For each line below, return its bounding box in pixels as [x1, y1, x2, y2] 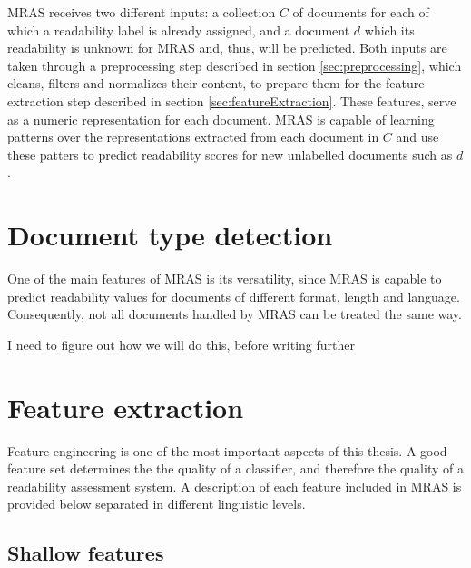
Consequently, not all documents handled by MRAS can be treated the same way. [7, 304, 462, 324]
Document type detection [7, 216, 333, 254]
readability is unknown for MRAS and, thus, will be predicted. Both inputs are [7, 38, 447, 57]
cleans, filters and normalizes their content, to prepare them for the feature [7, 74, 425, 93]
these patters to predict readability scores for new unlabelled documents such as [7, 144, 453, 164]
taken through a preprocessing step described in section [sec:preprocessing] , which [7, 55, 462, 75]
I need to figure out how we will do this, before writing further [7, 334, 355, 354]
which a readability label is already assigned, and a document [7, 20, 350, 39]
